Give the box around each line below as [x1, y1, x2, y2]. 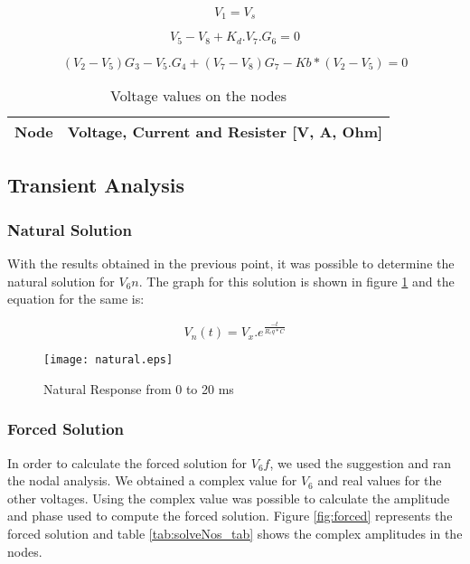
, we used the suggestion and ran [269, 453, 452, 472]
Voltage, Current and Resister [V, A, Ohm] [67, 120, 383, 142]
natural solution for [7, 271, 115, 290]
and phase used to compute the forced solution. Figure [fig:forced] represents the [7, 506, 453, 525]
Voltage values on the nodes [110, 84, 287, 106]
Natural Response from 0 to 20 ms [43, 379, 234, 398]
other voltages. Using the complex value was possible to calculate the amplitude [7, 488, 450, 507]
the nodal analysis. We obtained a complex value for [7, 471, 297, 490]
